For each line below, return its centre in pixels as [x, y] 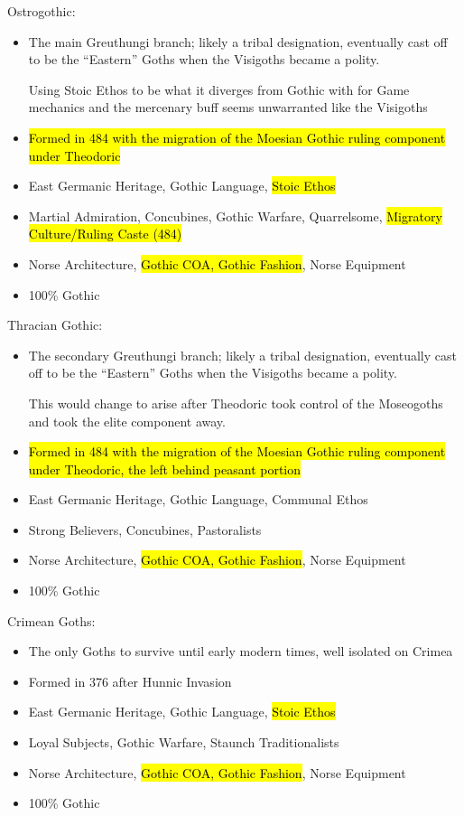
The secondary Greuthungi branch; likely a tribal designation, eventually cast [242, 355]
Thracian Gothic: [55, 325]
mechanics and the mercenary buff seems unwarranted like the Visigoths [228, 107]
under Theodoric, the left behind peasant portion [165, 469]
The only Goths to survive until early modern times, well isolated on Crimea [241, 651]
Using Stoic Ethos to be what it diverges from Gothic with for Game [219, 89]
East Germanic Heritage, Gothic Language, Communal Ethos [198, 499]
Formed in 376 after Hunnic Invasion [130, 681]
